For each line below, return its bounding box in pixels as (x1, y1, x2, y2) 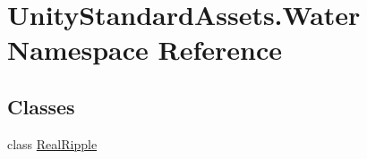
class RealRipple (7, 134, 98, 153)
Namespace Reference (7, 31, 282, 68)
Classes (7, 92, 75, 120)
